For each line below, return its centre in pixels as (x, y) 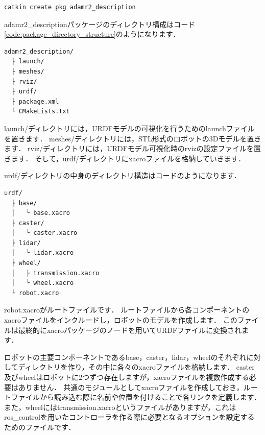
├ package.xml (35, 101)
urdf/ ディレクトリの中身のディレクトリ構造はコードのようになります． (123, 175)
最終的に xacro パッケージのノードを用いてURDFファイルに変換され (130, 330)
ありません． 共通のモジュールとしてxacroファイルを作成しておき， (131, 387)
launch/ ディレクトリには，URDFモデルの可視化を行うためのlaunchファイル (129, 128)
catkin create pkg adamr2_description (70, 7)
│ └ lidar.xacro (43, 253)
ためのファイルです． (40, 427)
